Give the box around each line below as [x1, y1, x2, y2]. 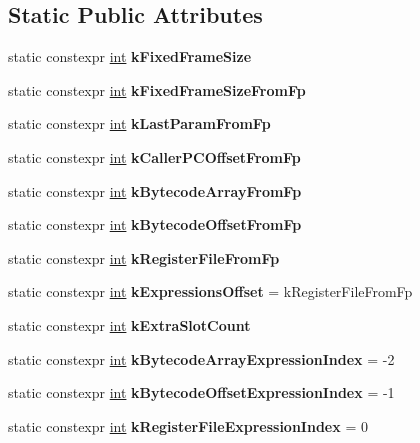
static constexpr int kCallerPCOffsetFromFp [8, 146, 301, 167]
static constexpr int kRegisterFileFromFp [8, 247, 280, 268]
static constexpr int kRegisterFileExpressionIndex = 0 [8, 415, 368, 436]
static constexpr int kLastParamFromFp [8, 113, 271, 134]
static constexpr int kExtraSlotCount [8, 314, 251, 335]
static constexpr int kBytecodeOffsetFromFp [8, 214, 302, 235]
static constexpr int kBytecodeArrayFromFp [8, 180, 302, 201]
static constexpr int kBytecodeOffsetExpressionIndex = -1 [8, 382, 395, 403]
